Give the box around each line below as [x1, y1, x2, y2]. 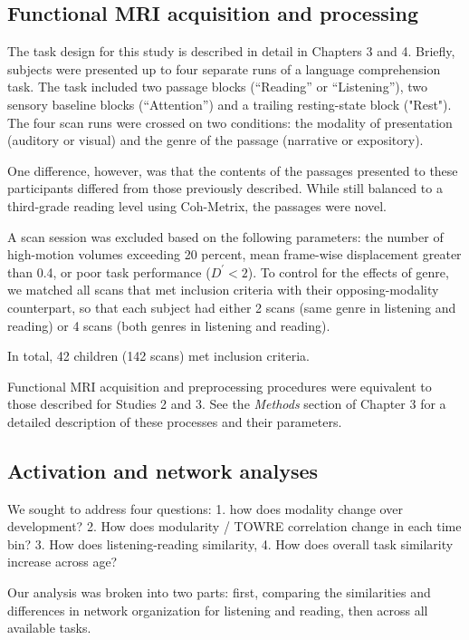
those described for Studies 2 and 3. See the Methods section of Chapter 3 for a [7, 394, 446, 413]
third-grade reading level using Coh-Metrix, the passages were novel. [7, 196, 387, 215]
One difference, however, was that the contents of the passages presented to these [7, 160, 458, 179]
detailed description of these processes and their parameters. [7, 412, 342, 431]
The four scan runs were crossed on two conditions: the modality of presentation [7, 112, 453, 131]
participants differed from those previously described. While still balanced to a [7, 179, 443, 198]
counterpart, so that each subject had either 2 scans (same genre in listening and [7, 297, 456, 316]
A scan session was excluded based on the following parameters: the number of [7, 227, 444, 246]
